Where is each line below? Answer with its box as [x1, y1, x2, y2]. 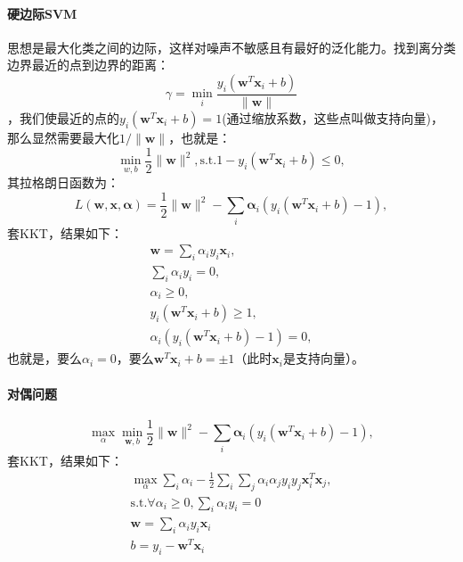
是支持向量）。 [283, 349, 364, 368]
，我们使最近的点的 [7, 109, 119, 128]
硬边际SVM [7, 4, 77, 22]
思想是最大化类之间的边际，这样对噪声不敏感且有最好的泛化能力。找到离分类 [7, 37, 456, 56]
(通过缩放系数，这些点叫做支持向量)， [222, 109, 444, 128]
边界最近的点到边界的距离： [7, 55, 169, 74]
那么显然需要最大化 [7, 128, 119, 147]
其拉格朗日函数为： [7, 173, 119, 192]
